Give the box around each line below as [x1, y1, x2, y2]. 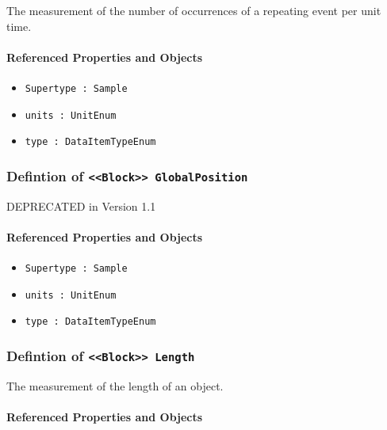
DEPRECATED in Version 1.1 [6, 197, 156, 214]
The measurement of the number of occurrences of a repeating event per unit [6, 2, 381, 18]
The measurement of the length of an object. [6, 377, 224, 394]
